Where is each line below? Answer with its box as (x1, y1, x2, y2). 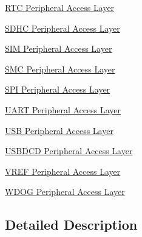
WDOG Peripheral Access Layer (5, 185, 125, 198)
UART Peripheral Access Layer (5, 103, 121, 116)
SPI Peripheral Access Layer (5, 83, 110, 96)
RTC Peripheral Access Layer (5, 1, 115, 13)
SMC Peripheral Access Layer (5, 62, 115, 75)
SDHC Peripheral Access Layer (5, 21, 120, 34)
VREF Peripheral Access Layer (5, 164, 121, 177)
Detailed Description (5, 215, 138, 234)
